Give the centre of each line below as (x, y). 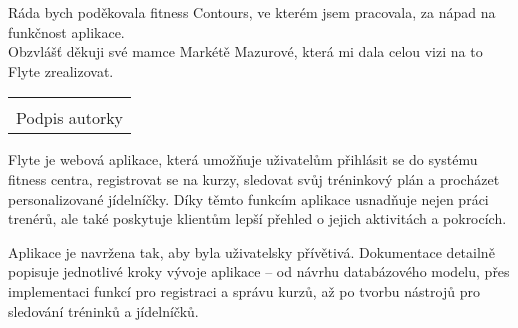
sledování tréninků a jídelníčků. (103, 310)
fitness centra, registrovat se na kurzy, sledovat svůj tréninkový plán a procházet (254, 178)
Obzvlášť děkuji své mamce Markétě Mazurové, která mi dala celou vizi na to (245, 51)
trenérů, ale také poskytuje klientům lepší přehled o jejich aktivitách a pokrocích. (257, 218)
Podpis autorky (70, 118)
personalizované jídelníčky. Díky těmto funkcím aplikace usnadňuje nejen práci (248, 198)
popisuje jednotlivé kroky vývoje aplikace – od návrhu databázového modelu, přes (259, 271)
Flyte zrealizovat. (61, 70)
